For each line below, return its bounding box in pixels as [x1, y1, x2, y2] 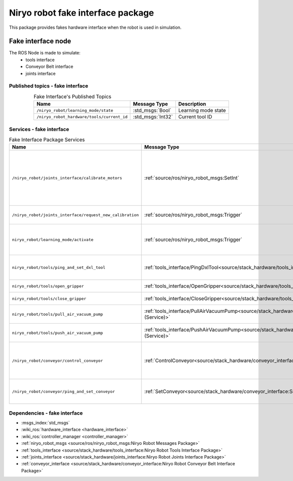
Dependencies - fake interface [9, 410, 83, 416]
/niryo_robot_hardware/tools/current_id [37, 114, 128, 119]
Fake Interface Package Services [9, 136, 85, 143]
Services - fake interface [9, 126, 69, 132]
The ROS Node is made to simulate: [9, 50, 81, 56]
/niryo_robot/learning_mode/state [37, 108, 113, 113]
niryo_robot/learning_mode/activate [12, 237, 94, 242]
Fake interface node [9, 37, 71, 45]
